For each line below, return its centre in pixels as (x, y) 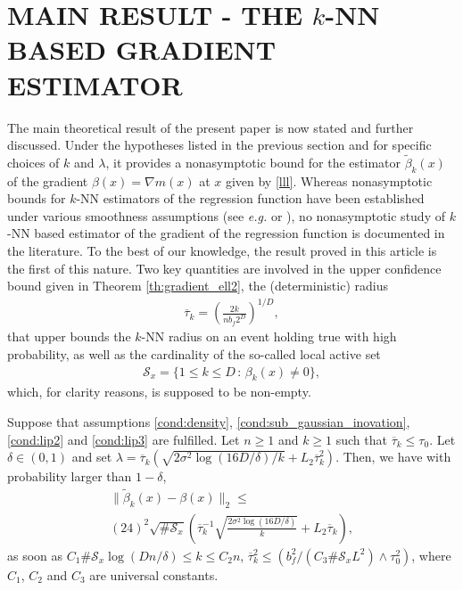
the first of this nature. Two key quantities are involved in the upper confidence (224, 268)
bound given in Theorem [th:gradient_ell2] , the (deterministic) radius (198, 286)
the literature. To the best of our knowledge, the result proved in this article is (222, 251)
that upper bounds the (69, 336)
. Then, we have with (393, 457)
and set (92, 457)
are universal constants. (154, 574)
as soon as (35, 555)
